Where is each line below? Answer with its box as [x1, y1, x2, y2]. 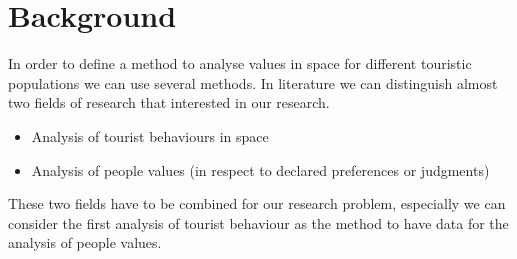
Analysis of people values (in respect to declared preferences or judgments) [31, 159, 490, 180]
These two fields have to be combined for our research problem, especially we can [8, 193, 506, 214]
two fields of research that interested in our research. [8, 92, 330, 113]
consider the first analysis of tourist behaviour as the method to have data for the [8, 212, 509, 233]
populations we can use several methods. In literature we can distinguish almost [8, 72, 498, 93]
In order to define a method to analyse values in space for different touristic [8, 53, 472, 74]
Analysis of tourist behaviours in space [31, 125, 269, 146]
